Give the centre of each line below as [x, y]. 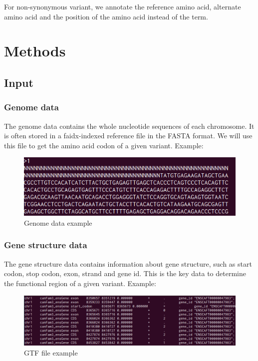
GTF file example [51, 352]
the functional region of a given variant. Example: [80, 283]
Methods [35, 51]
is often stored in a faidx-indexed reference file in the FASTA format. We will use [128, 136]
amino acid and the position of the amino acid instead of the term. [106, 16]
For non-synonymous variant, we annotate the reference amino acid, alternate [123, 6]
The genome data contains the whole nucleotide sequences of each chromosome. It [129, 126]
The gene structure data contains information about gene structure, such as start [128, 263]
